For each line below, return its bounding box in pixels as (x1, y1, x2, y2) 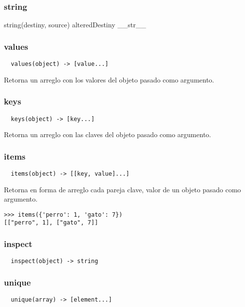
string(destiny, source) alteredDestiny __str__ (4, 20, 146, 30)
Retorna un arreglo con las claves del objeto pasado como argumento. (4, 129, 211, 140)
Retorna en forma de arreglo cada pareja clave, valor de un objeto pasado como (4, 184, 241, 194)
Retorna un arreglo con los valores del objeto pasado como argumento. (4, 74, 214, 84)
